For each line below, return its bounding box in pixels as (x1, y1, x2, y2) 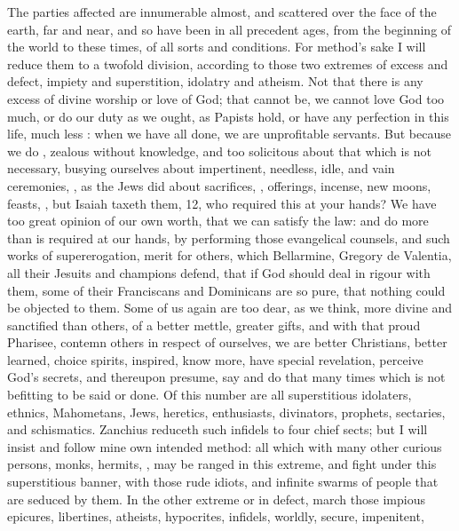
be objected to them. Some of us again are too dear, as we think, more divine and (7, 298, 453, 317)
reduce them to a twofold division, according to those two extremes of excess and (7, 54, 448, 73)
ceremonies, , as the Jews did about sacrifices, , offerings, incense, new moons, (7, 176, 431, 194)
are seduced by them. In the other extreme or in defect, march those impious (7, 489, 425, 508)
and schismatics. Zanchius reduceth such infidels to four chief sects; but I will (7, 420, 428, 439)
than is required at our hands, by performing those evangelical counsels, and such (7, 228, 450, 247)
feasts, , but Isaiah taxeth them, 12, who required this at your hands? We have (7, 194, 437, 212)
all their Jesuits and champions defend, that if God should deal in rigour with (7, 263, 431, 281)
